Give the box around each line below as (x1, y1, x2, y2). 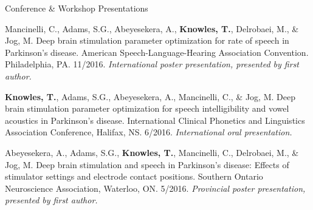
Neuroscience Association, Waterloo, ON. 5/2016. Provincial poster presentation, (5, 181, 306, 194)
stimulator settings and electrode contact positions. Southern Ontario (5, 170, 263, 183)
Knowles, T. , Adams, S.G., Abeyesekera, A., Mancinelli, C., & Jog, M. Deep (5, 90, 295, 103)
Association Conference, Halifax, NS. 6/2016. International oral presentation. (5, 126, 292, 138)
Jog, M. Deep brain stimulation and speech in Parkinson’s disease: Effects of (5, 158, 289, 171)
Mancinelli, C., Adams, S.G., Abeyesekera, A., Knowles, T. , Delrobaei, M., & (5, 22, 299, 35)
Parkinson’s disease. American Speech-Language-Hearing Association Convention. (5, 46, 309, 58)
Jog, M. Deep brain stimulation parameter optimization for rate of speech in (5, 34, 289, 47)
